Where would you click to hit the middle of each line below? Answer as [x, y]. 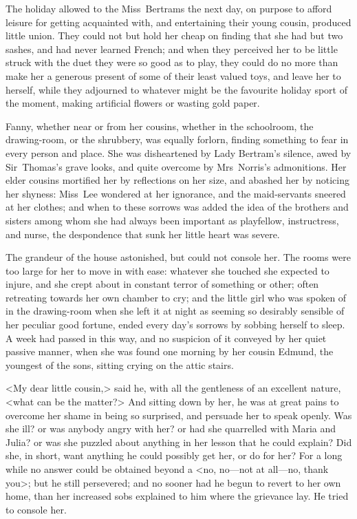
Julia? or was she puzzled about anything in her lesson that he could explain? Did [179, 442]
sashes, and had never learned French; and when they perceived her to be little [172, 49]
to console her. [36, 509]
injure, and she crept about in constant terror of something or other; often [162, 284]
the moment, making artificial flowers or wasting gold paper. [133, 103]
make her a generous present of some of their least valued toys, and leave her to [173, 75]
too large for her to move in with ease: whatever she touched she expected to [167, 270]
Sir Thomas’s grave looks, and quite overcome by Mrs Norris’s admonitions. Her [176, 166]
